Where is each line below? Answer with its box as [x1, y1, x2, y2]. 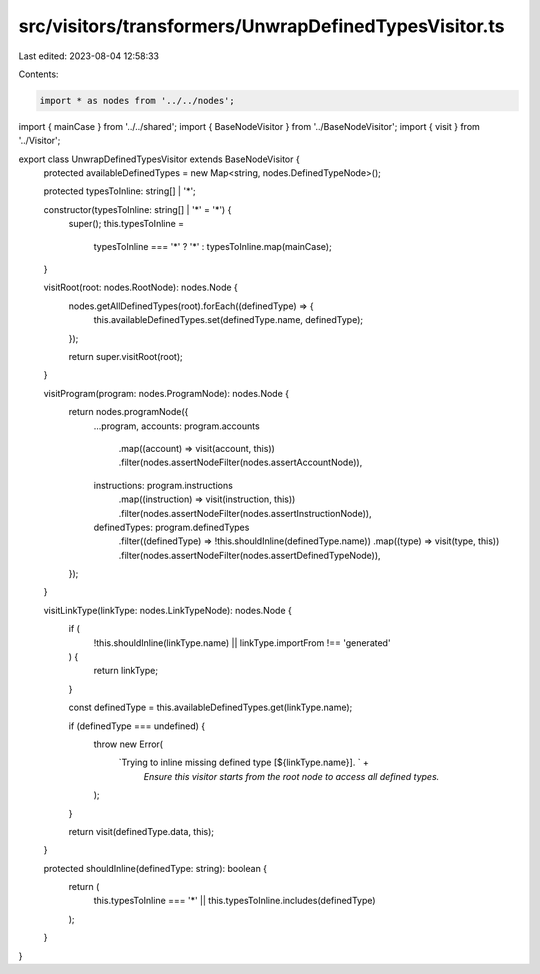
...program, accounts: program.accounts [93, 420, 260, 432]
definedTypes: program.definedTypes [93, 521, 250, 533]
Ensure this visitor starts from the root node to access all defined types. [143, 770, 440, 782]
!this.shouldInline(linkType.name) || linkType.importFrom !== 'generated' [93, 636, 391, 649]
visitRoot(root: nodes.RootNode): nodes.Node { [43, 281, 239, 294]
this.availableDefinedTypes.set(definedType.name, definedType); [93, 314, 364, 326]
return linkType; [93, 665, 159, 677]
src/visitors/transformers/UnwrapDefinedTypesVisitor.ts [18, 15, 505, 37]
